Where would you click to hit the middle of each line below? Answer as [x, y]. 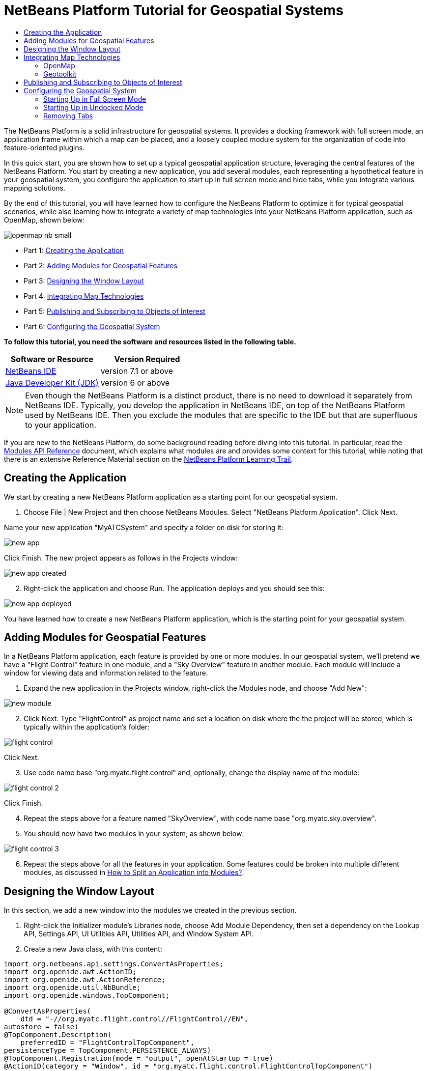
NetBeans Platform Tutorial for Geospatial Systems [174, 10]
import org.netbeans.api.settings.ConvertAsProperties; [114, 964]
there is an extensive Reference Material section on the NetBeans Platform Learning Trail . [149, 459]
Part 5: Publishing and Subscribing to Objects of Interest [114, 311]
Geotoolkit [60, 74]
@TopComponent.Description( [58, 1035]
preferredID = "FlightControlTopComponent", [107, 1043]
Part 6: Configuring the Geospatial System [92, 326]
